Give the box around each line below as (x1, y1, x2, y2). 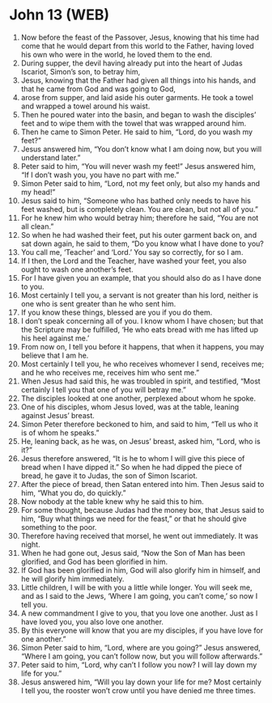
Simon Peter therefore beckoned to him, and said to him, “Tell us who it (20, 419, 258, 429)
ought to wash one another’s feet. (20, 265, 134, 274)
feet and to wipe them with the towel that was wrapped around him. (20, 118, 247, 128)
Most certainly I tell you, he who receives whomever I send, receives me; (20, 358, 265, 369)
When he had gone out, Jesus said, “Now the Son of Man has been (20, 548, 245, 557)
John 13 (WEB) (9, 6, 110, 24)
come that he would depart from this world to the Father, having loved (20, 40, 254, 50)
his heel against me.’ (20, 333, 90, 343)
